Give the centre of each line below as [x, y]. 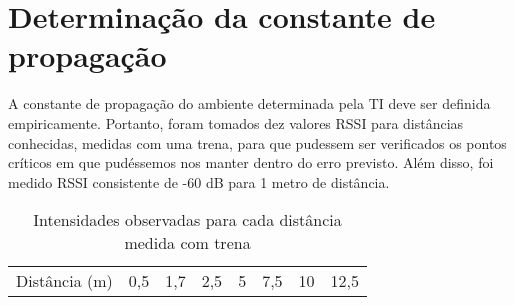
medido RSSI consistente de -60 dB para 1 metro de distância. [199, 181]
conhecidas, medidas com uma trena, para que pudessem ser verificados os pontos [257, 142]
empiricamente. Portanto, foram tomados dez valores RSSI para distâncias [236, 122]
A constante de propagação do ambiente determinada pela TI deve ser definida [249, 103]
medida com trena [187, 243]
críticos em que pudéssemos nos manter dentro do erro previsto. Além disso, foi [251, 162]
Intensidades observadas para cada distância [187, 220]
